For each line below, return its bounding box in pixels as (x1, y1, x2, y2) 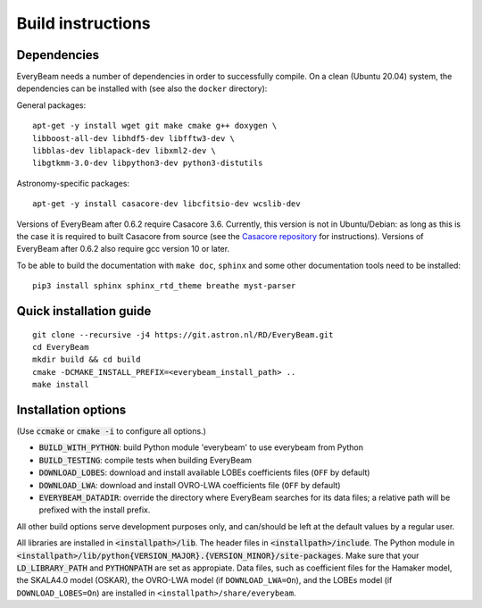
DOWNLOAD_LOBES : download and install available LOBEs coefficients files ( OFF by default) (38, 467, 370, 478)
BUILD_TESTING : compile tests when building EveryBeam (38, 454, 253, 465)
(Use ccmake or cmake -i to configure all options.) (16, 426, 207, 437)
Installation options (16, 402, 127, 417)
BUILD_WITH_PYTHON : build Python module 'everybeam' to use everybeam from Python (38, 442, 363, 453)
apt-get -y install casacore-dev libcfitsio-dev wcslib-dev (32, 199, 301, 209)
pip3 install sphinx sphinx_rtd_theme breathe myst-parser (32, 281, 296, 291)
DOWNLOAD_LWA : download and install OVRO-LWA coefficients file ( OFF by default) (38, 479, 341, 490)
